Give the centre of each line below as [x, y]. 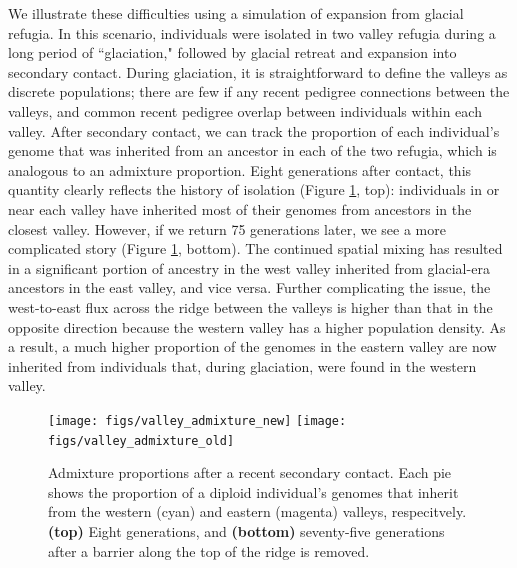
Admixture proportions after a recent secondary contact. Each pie [250, 472]
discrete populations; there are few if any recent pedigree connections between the [259, 91]
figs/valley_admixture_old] [141, 440]
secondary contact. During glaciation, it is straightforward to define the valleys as [258, 71]
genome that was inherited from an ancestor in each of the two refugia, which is [252, 150]
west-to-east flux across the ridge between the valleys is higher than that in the [250, 306]
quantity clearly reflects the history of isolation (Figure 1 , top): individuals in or [254, 189]
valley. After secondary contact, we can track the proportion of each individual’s [254, 130]
